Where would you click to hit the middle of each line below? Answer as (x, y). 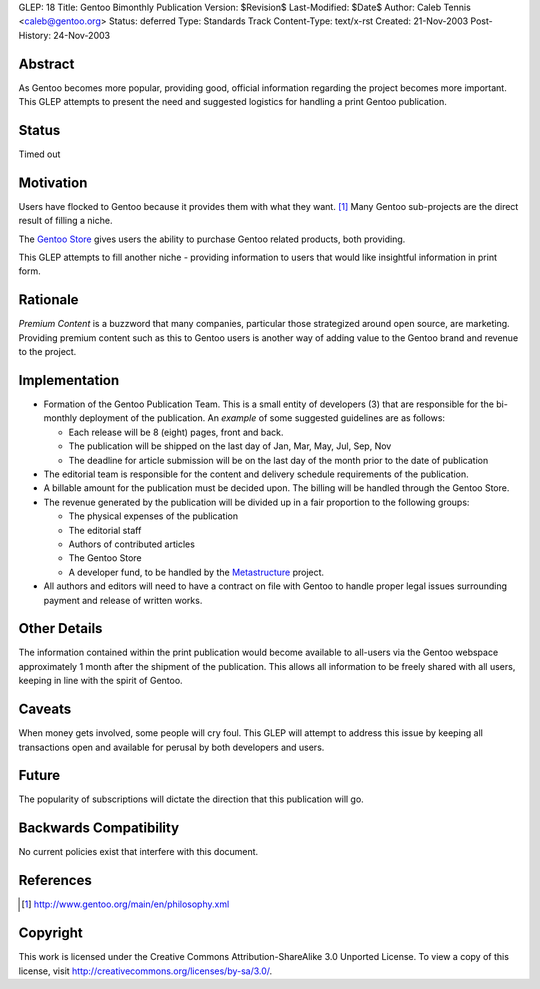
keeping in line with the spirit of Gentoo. (101, 681)
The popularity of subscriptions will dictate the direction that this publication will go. (191, 799)
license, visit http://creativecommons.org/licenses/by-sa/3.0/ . (145, 971)
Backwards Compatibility (99, 828)
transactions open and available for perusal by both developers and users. (171, 747)
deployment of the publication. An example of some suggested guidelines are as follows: (262, 418)
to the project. (47, 352)
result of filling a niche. (65, 221)
